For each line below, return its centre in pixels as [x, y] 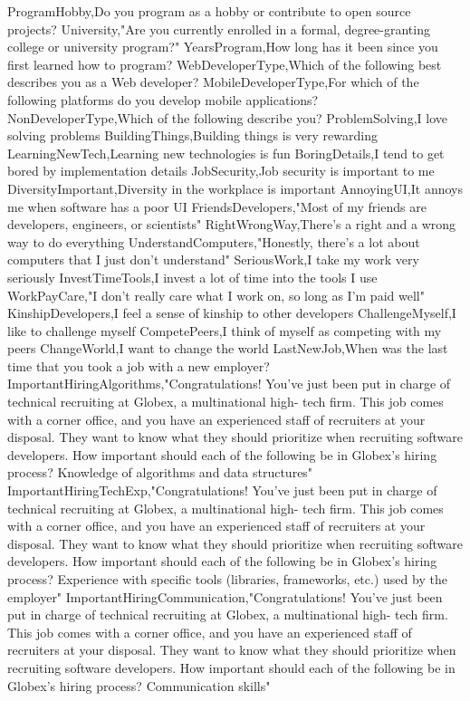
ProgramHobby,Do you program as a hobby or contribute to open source [209, 11]
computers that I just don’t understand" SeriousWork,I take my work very [213, 259]
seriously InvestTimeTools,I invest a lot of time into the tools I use [192, 277]
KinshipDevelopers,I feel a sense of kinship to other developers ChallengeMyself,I [232, 313]
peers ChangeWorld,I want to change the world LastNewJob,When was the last [228, 348]
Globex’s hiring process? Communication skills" [139, 685]
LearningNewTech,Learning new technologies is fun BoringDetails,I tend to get [226, 153]
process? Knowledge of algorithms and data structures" [160, 472]
